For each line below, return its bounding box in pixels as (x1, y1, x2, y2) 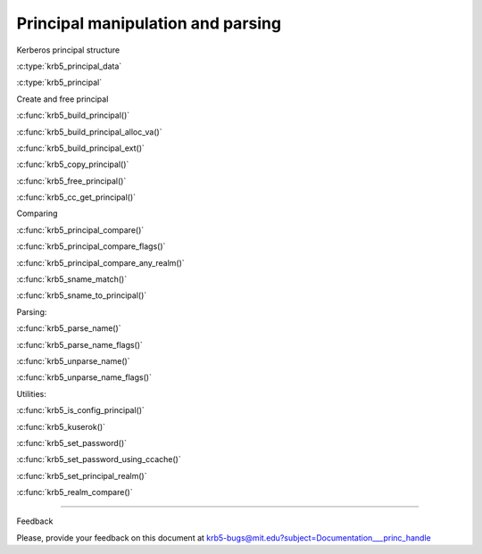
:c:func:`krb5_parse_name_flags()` (16, 339, 143, 350)
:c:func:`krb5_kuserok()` (16, 421, 106, 432)
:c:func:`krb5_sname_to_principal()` (16, 290, 147, 301)
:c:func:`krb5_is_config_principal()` (16, 405, 145, 416)
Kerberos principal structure (16, 45, 120, 55)
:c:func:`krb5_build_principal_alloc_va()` (16, 126, 162, 137)
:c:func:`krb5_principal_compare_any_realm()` (16, 257, 185, 268)
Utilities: (16, 388, 46, 399)
